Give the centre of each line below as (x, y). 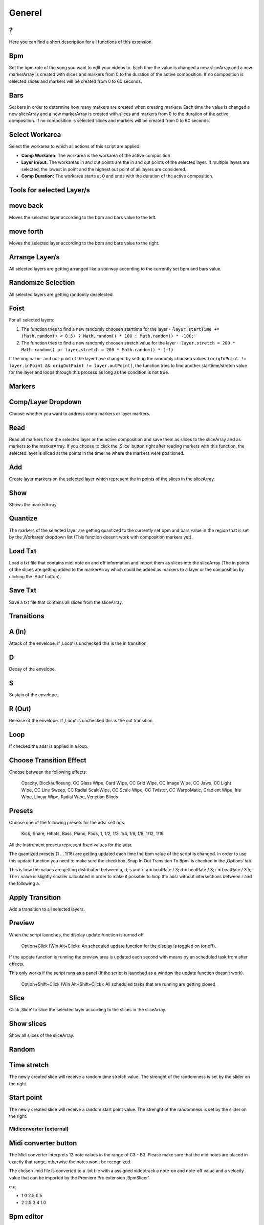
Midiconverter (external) (39, 1128)
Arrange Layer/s (34, 257)
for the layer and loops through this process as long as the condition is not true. (89, 372)
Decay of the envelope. (33, 669)
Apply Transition (35, 897)
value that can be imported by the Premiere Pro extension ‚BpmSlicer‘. (79, 1177)
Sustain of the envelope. (33, 695)
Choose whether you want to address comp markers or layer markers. (80, 414)
